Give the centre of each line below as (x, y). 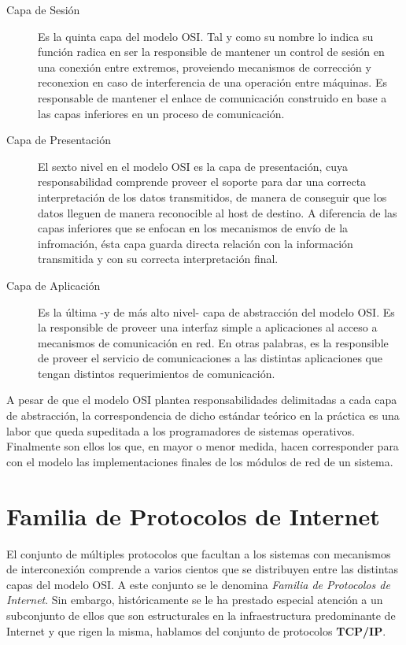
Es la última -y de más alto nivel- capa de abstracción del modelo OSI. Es (216, 311)
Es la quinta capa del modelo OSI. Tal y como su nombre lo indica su (206, 36)
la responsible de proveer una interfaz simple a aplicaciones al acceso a (208, 327)
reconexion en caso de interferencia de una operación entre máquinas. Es (212, 82)
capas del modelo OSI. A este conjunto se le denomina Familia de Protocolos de (198, 584)
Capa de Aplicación (54, 285)
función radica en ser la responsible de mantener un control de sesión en (211, 52)
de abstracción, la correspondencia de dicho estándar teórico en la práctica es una (203, 415)
